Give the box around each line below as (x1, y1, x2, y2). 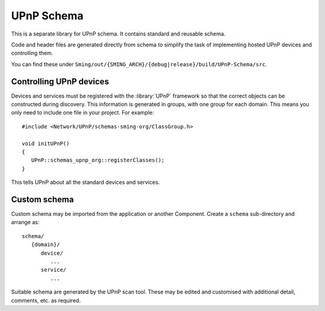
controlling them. (11, 49, 54, 57)
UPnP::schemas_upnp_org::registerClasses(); (31, 157, 165, 164)
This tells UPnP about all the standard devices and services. (11, 178, 160, 186)
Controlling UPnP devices (11, 76, 110, 87)
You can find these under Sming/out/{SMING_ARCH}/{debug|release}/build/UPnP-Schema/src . (11, 60, 267, 68)
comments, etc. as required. (11, 297, 81, 304)
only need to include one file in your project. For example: (11, 109, 154, 116)
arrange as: (11, 219, 40, 226)
